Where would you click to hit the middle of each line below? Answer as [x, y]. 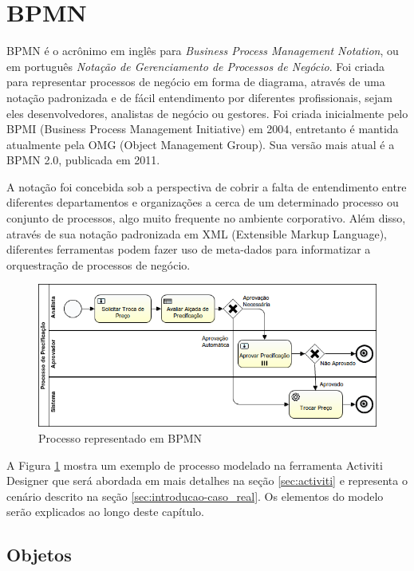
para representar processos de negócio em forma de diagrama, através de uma [196, 82]
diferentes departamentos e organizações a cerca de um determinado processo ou [203, 202]
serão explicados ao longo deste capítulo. [105, 512]
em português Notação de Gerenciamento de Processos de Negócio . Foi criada [196, 66]
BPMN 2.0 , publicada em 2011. [83, 160]
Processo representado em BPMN [120, 437]
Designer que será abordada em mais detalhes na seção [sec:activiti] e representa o [207, 480]
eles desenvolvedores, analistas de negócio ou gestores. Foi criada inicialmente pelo [207, 113]
